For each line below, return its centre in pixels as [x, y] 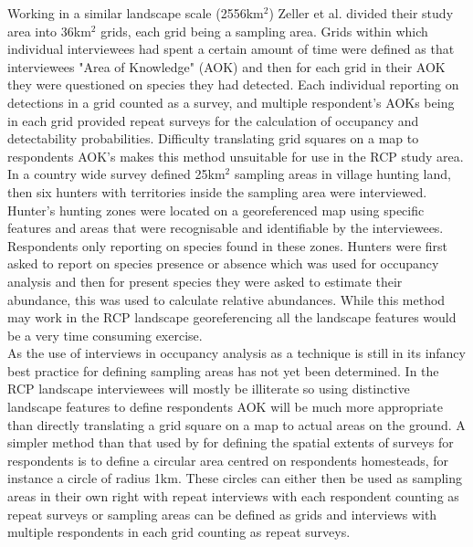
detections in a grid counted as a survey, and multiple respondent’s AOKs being [231, 102]
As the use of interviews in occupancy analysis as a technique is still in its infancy [236, 353]
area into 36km [49, 31]
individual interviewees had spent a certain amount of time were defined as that [231, 49]
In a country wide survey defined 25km [116, 174]
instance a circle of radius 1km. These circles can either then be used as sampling [235, 478]
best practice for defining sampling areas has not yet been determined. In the [223, 370]
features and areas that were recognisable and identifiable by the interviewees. [226, 228]
